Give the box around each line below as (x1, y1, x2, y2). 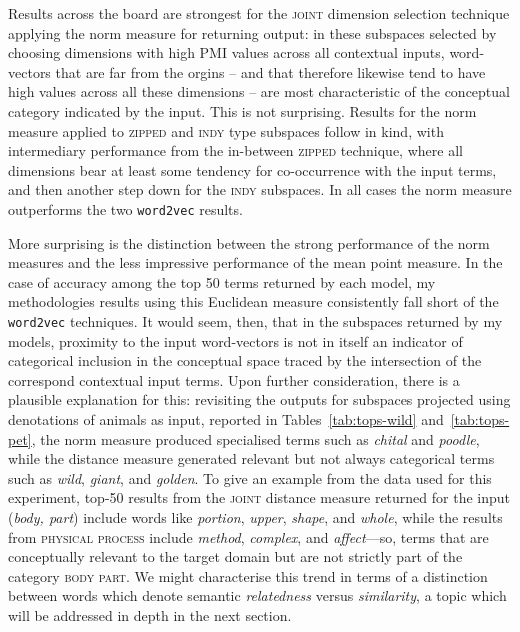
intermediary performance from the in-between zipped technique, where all (8, 140, 463, 161)
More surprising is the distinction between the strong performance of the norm (8, 232, 490, 253)
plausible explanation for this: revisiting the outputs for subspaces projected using (8, 389, 511, 410)
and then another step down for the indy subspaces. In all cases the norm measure (8, 179, 512, 200)
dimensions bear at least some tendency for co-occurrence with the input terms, (8, 159, 497, 180)
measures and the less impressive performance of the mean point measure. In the (8, 252, 503, 273)
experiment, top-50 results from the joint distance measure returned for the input (8, 487, 511, 508)
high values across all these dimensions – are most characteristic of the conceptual (8, 81, 510, 102)
